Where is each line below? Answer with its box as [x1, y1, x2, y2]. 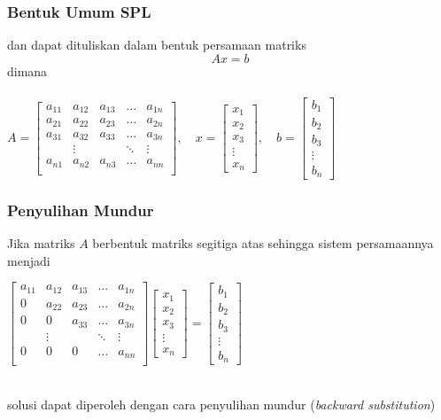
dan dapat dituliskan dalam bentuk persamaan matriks [7, 35, 306, 54]
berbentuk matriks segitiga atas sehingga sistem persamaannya [92, 234, 434, 253]
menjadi [7, 251, 50, 269]
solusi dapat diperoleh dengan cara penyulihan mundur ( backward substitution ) [7, 394, 436, 413]
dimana [7, 61, 48, 80]
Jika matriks [7, 234, 75, 253]
